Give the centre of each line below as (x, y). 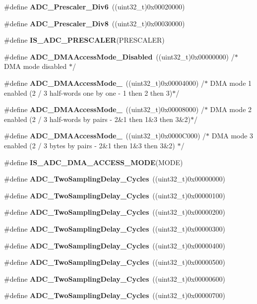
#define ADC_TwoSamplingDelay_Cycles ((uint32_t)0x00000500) (115, 262)
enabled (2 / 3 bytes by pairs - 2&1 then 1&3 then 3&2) (90, 145)
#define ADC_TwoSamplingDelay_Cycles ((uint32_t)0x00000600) (115, 278)
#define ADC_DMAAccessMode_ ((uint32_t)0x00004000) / (104, 83)
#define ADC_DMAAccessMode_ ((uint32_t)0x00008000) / (104, 109)
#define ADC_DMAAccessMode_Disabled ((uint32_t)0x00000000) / (119, 56)
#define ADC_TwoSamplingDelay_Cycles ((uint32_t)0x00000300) (115, 228)
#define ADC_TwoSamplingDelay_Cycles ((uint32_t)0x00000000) (115, 179)
